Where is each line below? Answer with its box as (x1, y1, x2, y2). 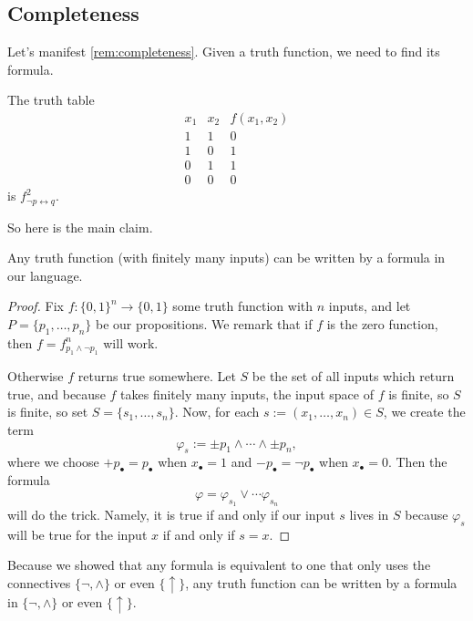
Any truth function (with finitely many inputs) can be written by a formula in (7, 248, 446, 267)
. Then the (387, 452, 447, 471)
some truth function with (172, 296, 314, 316)
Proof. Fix (7, 296, 64, 316)
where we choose (7, 452, 99, 471)
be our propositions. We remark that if (95, 314, 313, 333)
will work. (103, 333, 159, 352)
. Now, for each (174, 402, 260, 421)
